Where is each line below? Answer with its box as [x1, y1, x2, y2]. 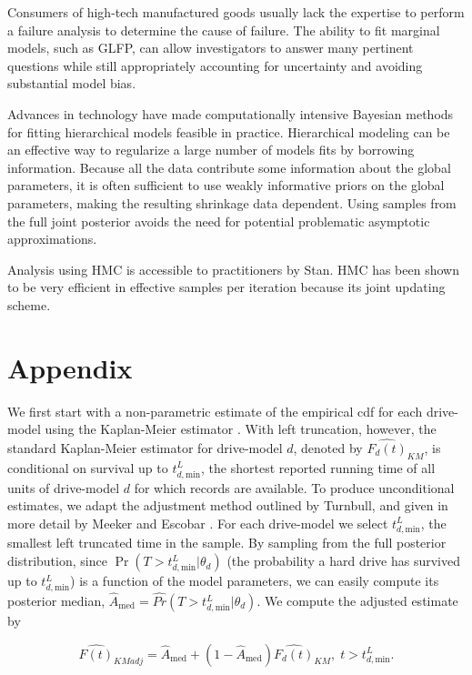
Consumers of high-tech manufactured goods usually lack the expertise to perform [7, 3, 465, 21]
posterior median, [7, 591, 105, 610]
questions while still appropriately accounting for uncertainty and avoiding [7, 55, 423, 75]
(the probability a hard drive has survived [226, 551, 461, 570]
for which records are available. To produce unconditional [134, 478, 455, 497]
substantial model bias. [7, 74, 136, 93]
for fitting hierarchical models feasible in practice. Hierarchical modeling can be [7, 122, 450, 141]
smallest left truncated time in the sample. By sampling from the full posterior [7, 533, 447, 552]
